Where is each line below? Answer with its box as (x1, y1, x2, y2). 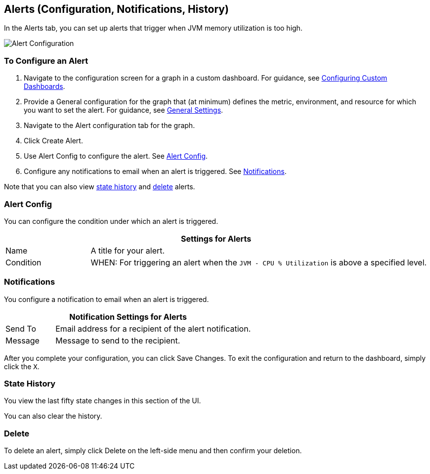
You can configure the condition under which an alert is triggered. (4, 216, 218, 225)
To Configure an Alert (4, 55, 88, 66)
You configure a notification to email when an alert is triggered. (4, 295, 209, 303)
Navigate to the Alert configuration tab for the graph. (24, 121, 195, 130)
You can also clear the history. (4, 412, 102, 421)
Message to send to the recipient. (55, 335, 180, 345)
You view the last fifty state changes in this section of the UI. (4, 396, 201, 405)
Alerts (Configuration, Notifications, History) (4, 3, 229, 15)
